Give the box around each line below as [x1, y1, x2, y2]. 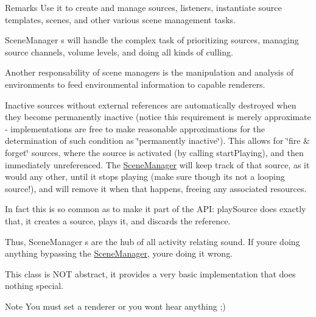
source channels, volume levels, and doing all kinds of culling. [5, 45, 233, 58]
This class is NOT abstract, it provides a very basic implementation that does [5, 267, 296, 280]
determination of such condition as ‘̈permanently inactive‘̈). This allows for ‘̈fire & [5, 134, 310, 147]
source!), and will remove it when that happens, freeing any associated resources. [5, 182, 307, 194]
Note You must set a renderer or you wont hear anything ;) [5, 299, 226, 312]
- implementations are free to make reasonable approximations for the [5, 122, 265, 135]
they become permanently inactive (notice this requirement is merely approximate [5, 110, 311, 123]
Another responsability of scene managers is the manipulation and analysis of [5, 66, 293, 79]
